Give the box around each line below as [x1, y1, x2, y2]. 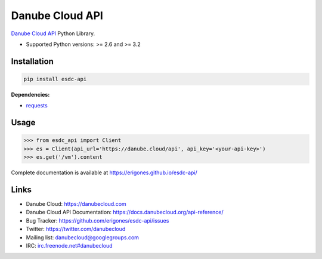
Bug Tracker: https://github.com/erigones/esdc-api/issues [26, 217, 169, 224]
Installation [11, 56, 54, 66]
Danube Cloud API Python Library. [11, 30, 95, 37]
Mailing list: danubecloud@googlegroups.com [26, 233, 140, 241]
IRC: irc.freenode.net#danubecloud [26, 242, 113, 249]
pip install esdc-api [23, 75, 87, 82]
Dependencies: [11, 91, 50, 98]
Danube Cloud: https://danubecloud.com [26, 200, 126, 207]
